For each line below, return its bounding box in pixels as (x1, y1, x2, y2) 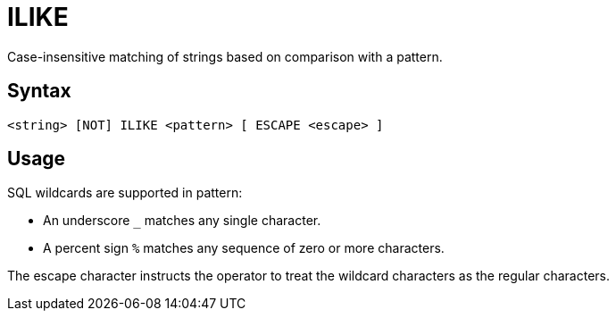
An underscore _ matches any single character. (43, 213, 321, 229)
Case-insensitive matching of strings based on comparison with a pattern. (7, 48, 443, 64)
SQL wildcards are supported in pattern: (7, 185, 243, 201)
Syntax (7, 79, 71, 103)
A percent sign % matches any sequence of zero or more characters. (43, 240, 445, 256)
